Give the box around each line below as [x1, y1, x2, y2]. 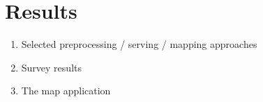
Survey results [21, 60, 82, 74]
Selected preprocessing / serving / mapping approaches [21, 37, 257, 51]
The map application [21, 83, 111, 98]
